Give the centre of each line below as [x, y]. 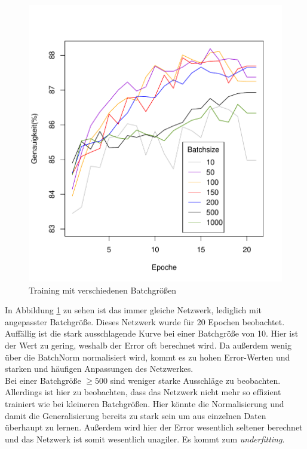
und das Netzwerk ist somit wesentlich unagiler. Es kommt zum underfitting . [145, 439]
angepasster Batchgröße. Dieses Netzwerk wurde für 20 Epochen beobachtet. [145, 321]
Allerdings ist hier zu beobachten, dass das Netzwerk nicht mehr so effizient [143, 392]
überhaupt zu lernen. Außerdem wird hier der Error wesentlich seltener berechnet [154, 427]
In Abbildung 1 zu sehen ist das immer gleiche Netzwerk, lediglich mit [133, 310]
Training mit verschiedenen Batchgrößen [102, 290]
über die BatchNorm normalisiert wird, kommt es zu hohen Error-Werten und [148, 357]
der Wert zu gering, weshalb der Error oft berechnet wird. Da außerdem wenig [148, 345]
